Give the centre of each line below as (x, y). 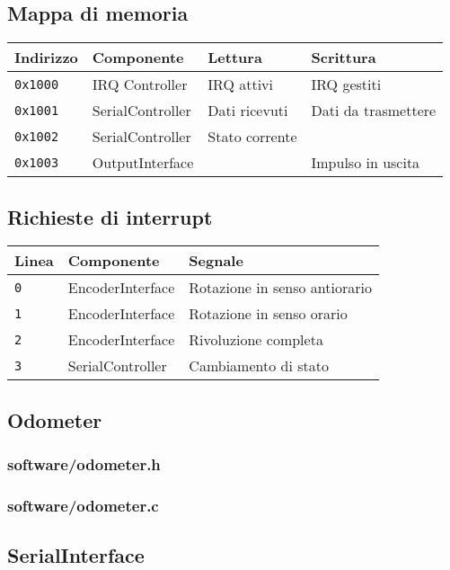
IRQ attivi (240, 85)
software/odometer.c (83, 505)
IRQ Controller (140, 85)
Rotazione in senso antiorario (280, 288)
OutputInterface (143, 163)
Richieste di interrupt (110, 216)
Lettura (235, 58)
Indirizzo (46, 58)
